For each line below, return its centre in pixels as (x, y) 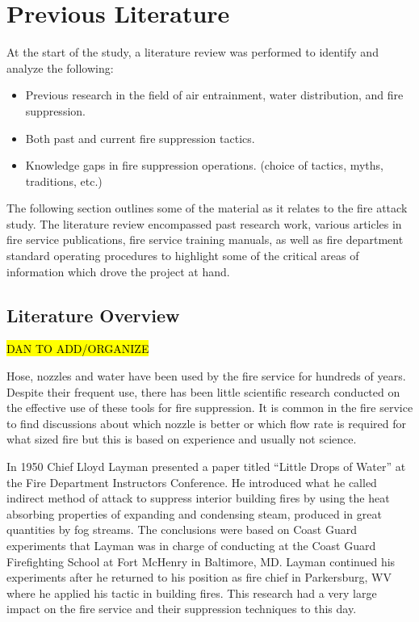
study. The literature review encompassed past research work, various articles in (204, 223)
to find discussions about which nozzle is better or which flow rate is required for (206, 423)
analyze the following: (60, 67)
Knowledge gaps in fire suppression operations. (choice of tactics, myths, (204, 165)
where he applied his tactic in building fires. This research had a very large (192, 593)
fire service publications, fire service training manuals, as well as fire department (205, 240)
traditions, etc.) (64, 181)
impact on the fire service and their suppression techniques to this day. (182, 609)
